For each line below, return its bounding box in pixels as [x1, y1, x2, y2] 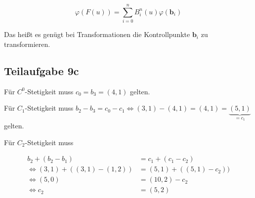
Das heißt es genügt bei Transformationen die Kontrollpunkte [4, 29, 190, 40]
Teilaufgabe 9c [4, 63, 79, 78]
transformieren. [4, 39, 50, 49]
